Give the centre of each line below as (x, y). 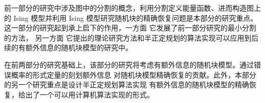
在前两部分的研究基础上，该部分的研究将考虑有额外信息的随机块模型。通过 (129, 64)
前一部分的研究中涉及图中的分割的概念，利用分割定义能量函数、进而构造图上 (132, 8)
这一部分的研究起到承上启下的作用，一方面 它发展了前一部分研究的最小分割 (130, 28)
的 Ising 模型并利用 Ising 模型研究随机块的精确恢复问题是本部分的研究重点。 (131, 18)
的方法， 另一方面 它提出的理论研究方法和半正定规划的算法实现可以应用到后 (131, 37)
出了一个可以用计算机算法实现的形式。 (89, 94)
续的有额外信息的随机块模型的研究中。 (68, 47)
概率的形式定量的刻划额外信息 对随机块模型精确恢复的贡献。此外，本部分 (134, 74)
